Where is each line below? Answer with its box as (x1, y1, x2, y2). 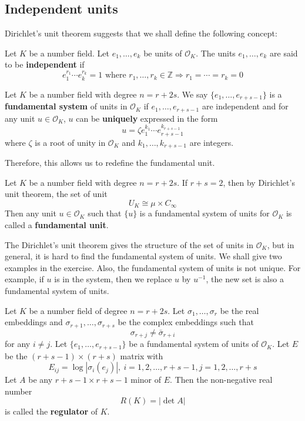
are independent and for (202, 100, 289, 112)
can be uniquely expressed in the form (76, 112, 218, 124)
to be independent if (5, 58, 85, 71)
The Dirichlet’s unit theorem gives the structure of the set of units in (5, 238, 254, 250)
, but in (267, 238, 294, 250)
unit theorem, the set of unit (5, 188, 108, 200)
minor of (130, 373, 162, 386)
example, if (5, 273, 44, 285)
